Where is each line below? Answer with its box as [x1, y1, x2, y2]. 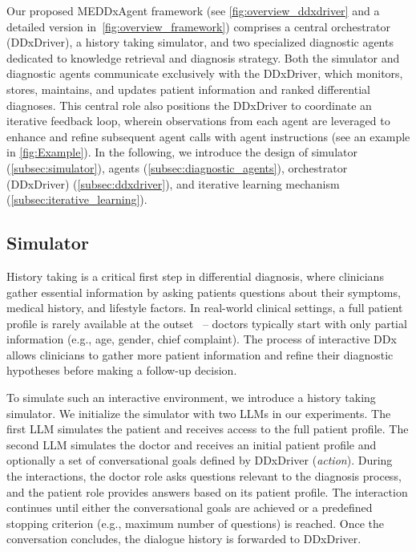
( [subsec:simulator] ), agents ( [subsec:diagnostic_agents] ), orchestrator [6, 159, 348, 176]
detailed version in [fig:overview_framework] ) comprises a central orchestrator [6, 18, 391, 34]
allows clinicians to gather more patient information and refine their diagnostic [6, 346, 394, 363]
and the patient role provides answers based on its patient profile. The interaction [6, 483, 408, 500]
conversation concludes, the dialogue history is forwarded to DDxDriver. [6, 530, 361, 547]
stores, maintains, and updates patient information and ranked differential [6, 80, 370, 97]
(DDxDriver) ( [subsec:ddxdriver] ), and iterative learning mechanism [6, 175, 340, 192]
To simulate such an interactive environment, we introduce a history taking [6, 389, 376, 406]
